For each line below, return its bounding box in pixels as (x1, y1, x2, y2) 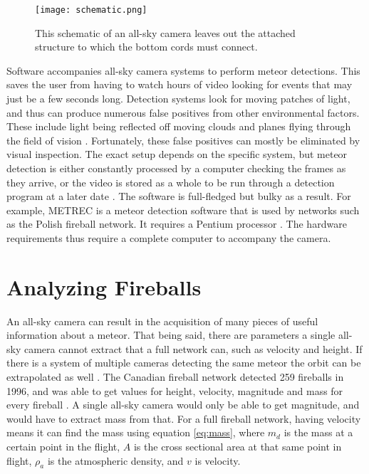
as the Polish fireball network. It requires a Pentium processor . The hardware (6, 216, 347, 231)
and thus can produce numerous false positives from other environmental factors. (6, 105, 360, 120)
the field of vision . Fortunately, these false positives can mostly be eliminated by (6, 132, 360, 147)
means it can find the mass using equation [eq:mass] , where (6, 425, 265, 440)
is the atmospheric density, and (47, 453, 184, 468)
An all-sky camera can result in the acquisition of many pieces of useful (6, 313, 318, 328)
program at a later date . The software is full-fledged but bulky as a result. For (6, 189, 351, 204)
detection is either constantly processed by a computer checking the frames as (6, 161, 346, 175)
